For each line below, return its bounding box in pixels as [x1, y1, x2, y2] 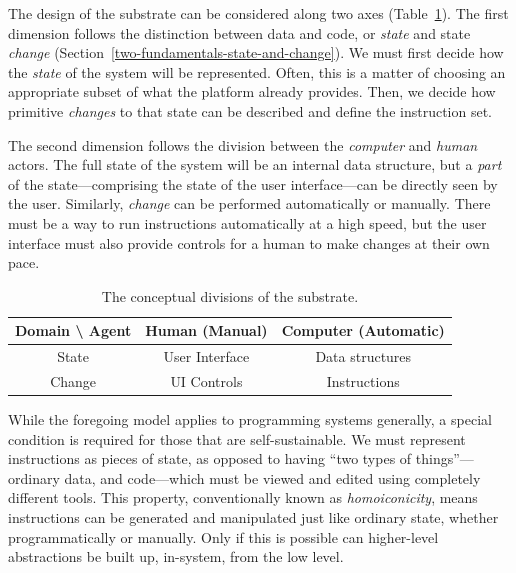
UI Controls [170, 371, 243, 391]
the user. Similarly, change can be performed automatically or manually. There [8, 193, 491, 214]
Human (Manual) [145, 320, 268, 341]
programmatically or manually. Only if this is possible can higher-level [8, 526, 439, 547]
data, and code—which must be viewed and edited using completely [64, 467, 481, 488]
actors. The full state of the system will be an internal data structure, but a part [8, 154, 502, 175]
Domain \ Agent [15, 320, 132, 341]
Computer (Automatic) [281, 320, 445, 341]
